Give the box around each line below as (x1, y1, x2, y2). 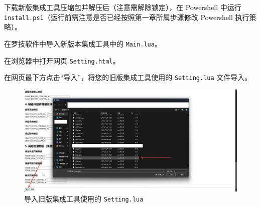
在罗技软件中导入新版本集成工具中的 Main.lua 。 (4, 38, 162, 48)
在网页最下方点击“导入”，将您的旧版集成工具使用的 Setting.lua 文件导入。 (4, 72, 252, 82)
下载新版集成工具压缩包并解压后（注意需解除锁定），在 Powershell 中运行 (4, 2, 241, 12)
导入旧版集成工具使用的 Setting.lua (24, 193, 144, 203)
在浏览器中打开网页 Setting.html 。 (4, 55, 120, 65)
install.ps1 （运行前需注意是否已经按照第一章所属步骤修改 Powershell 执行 (4, 11, 249, 22)
